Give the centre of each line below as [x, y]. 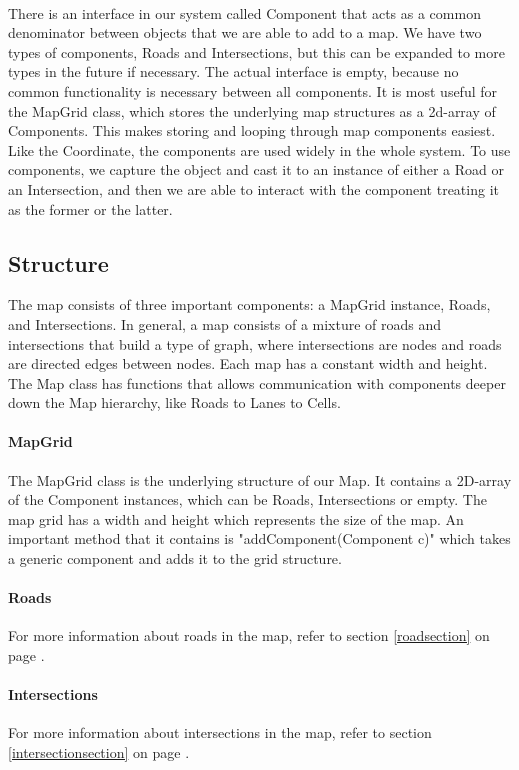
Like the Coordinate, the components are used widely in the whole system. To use [259, 149]
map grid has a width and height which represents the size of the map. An [236, 518]
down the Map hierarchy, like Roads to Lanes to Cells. [174, 402]
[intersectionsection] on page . [99, 752]
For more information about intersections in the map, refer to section [220, 732]
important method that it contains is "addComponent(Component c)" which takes [259, 538]
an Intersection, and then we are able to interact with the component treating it [253, 188]
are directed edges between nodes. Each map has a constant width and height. [248, 363]
